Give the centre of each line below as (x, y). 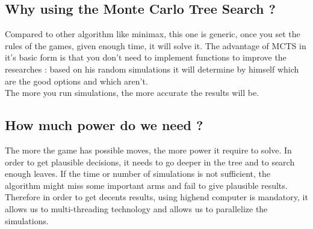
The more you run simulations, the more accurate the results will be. (132, 93)
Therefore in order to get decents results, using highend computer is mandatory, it (156, 197)
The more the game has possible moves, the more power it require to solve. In (148, 150)
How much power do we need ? (104, 125)
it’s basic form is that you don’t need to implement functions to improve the (146, 57)
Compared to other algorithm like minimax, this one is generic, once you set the (153, 34)
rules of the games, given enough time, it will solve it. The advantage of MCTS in (156, 45)
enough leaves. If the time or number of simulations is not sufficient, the (138, 174)
